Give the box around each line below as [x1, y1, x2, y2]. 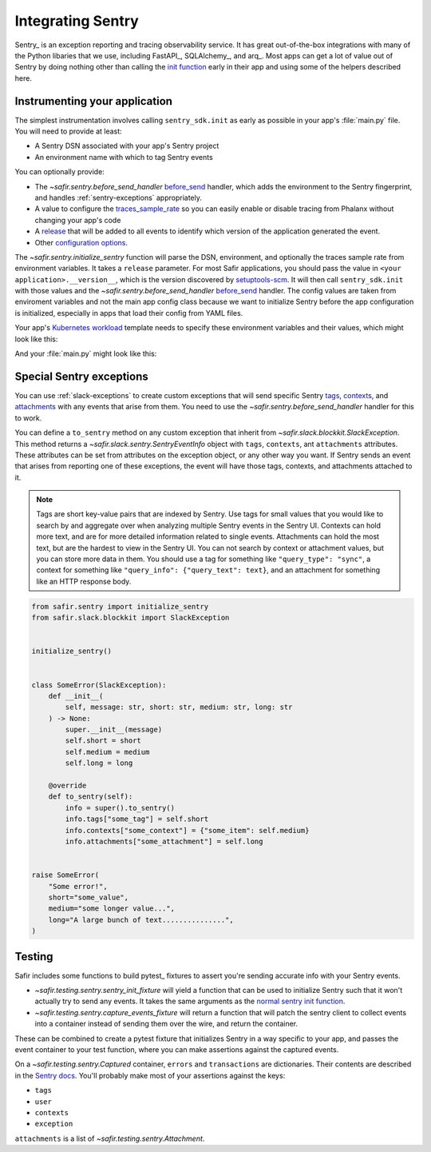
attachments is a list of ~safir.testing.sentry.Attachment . [14, 1134, 205, 1143]
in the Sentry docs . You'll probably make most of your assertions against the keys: [14, 1070, 286, 1080]
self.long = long [65, 759, 133, 767]
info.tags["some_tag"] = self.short [65, 815, 209, 823]
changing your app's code [34, 215, 121, 225]
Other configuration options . [34, 237, 128, 247]
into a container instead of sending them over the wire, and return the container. [34, 1019, 299, 1029]
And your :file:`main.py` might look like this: [14, 349, 157, 359]
